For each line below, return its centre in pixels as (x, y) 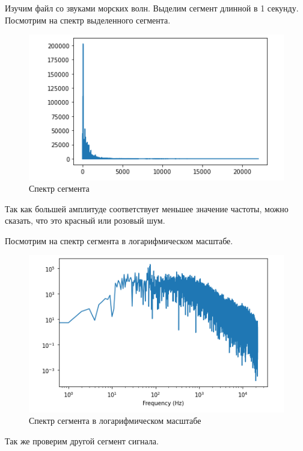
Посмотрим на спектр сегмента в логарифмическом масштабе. (119, 240)
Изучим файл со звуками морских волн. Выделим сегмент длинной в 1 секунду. (152, 8)
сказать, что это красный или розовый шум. (85, 220)
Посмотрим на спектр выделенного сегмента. (88, 20)
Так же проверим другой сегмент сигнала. (82, 441)
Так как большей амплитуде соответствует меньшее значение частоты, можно (147, 208)
